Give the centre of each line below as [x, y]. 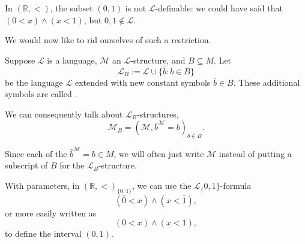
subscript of [26, 165]
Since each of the [36, 153]
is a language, [72, 60]
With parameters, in [42, 186]
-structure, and [158, 60]
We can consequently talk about [64, 114]
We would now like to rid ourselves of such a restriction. [108, 40]
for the [72, 165]
